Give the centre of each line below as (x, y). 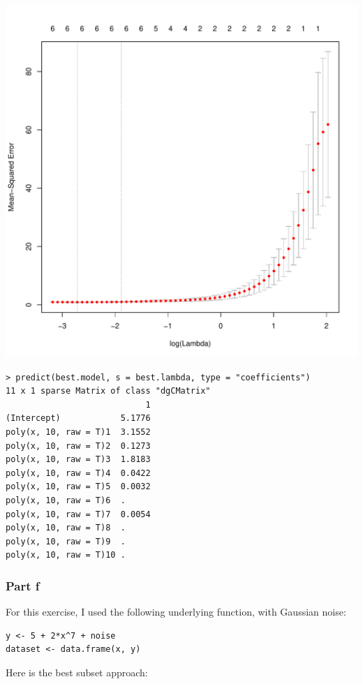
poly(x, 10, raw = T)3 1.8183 (78, 460)
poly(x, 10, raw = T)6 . (66, 500)
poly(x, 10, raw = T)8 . (66, 528)
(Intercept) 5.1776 (78, 418)
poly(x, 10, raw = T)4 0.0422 (78, 473)
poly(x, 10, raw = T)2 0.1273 (78, 446)
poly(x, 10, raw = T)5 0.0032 (78, 487)
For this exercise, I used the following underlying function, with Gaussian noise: (176, 612)
